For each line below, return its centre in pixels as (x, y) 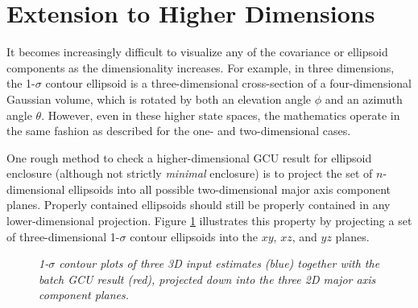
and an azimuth (364, 99)
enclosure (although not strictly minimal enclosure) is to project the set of (190, 173)
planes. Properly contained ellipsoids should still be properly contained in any (199, 205)
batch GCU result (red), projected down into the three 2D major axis (207, 279)
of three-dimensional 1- (63, 236)
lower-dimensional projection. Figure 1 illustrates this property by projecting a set (209, 221)
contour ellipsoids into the (194, 236)
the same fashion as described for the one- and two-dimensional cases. (179, 131)
